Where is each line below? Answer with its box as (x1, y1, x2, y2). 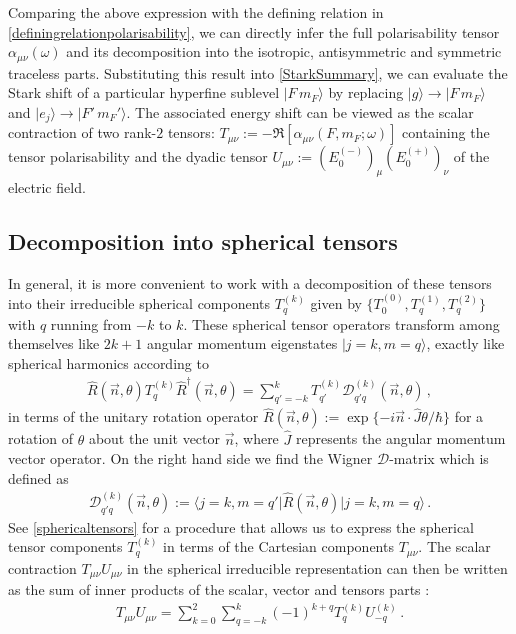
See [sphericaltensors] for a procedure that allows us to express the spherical (8, 516, 474, 537)
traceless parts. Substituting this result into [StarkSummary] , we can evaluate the (8, 62, 508, 83)
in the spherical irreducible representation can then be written (127, 557, 508, 578)
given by (310, 293, 362, 314)
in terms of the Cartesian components (163, 536, 394, 557)
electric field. (8, 177, 86, 198)
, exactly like (426, 333, 505, 354)
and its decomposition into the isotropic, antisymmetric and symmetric (66, 41, 502, 62)
